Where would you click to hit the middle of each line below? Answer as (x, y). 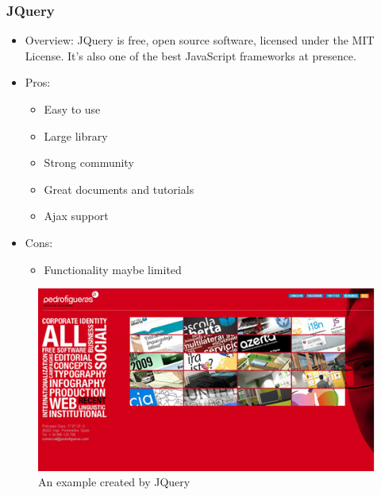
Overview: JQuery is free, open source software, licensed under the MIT (200, 40)
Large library (76, 135)
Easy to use (72, 109)
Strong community (89, 162)
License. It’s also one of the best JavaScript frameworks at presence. (190, 55)
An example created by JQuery (114, 482)
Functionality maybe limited (113, 269)
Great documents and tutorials (119, 189)
